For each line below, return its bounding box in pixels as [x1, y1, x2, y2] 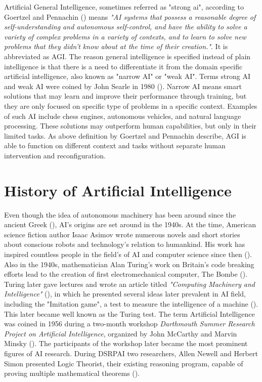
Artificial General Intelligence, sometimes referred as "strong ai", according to [4, 2, 244, 12]
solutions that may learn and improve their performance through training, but [4, 91, 247, 101]
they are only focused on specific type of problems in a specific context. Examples [4, 100, 257, 111]
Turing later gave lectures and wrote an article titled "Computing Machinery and [4, 278, 255, 289]
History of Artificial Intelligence [4, 180, 232, 200]
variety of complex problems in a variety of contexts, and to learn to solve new [4, 31, 246, 41]
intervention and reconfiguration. [4, 150, 106, 160]
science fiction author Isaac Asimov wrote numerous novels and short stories [4, 229, 240, 239]
